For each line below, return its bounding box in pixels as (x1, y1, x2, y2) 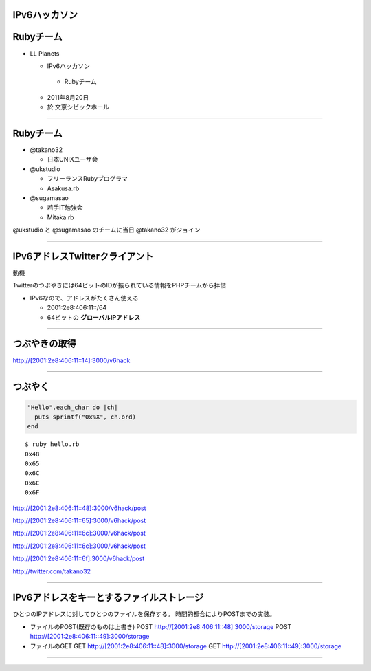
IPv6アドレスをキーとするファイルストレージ (12, 592, 204, 604)
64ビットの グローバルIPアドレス (47, 313, 141, 321)
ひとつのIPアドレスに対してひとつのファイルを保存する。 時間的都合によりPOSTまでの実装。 (12, 610, 276, 618)
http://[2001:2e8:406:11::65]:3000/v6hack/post (12, 516, 146, 525)
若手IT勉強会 (47, 203, 83, 212)
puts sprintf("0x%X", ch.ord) (34, 412, 137, 421)
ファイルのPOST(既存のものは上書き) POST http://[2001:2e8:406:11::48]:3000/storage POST (30, 622, 292, 630)
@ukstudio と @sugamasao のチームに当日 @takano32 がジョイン (12, 225, 201, 234)
